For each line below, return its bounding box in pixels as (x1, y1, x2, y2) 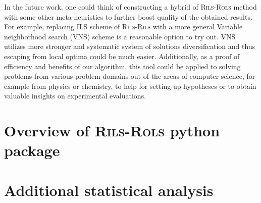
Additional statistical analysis (4, 179, 214, 200)
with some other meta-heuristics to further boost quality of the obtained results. (4, 11, 252, 22)
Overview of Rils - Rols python (4, 120, 220, 141)
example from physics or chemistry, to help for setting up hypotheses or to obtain (4, 80, 256, 91)
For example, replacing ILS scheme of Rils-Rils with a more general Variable (4, 21, 243, 32)
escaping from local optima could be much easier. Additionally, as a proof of (4, 50, 240, 61)
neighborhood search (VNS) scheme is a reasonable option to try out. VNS (4, 31, 236, 41)
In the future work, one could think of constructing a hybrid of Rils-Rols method (4, 2, 257, 12)
